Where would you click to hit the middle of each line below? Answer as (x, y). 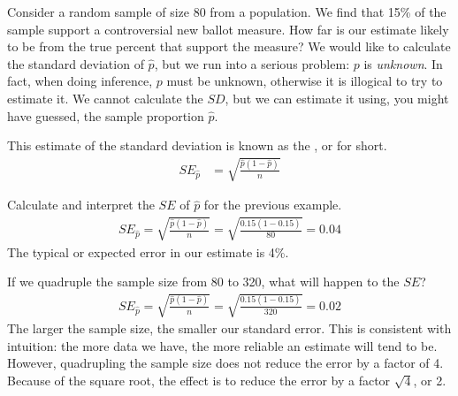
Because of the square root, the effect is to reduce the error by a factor (199, 381)
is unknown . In (403, 63)
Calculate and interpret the (81, 205)
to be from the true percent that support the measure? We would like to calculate (229, 46)
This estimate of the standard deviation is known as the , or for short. (197, 145)
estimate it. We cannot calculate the (105, 98)
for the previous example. (273, 205)
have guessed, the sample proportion (106, 115)
